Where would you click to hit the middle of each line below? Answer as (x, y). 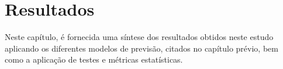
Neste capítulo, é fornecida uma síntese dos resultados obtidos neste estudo (139, 37)
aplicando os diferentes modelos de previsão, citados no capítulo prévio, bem (141, 48)
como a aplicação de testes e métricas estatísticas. (94, 59)
